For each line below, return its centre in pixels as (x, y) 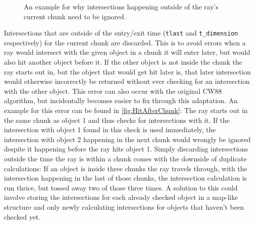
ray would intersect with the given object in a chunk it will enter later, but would (127, 52)
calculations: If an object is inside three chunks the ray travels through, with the (126, 168)
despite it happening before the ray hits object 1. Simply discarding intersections (126, 149)
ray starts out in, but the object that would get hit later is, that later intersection (127, 71)
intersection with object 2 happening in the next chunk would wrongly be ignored (127, 139)
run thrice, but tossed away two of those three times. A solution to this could (121, 187)
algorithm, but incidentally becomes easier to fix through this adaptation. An (121, 100)
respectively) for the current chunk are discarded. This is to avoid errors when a (125, 42)
